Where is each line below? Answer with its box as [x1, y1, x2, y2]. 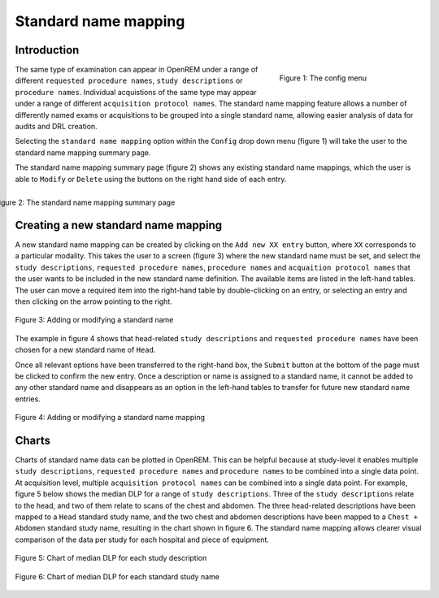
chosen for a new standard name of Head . [15, 345, 156, 355]
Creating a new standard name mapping [15, 218, 223, 232]
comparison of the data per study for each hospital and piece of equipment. [15, 535, 270, 544]
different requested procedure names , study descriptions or [15, 76, 243, 85]
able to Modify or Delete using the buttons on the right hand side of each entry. [15, 174, 287, 184]
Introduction [15, 43, 80, 57]
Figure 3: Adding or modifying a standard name [15, 315, 174, 325]
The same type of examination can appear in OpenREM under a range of [15, 65, 259, 75]
